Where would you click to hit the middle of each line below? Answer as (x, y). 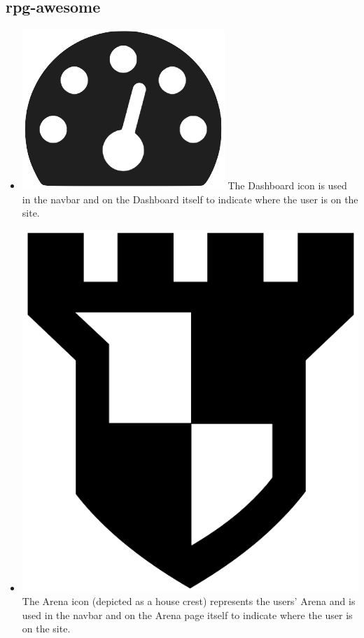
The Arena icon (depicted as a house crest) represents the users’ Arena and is (189, 601)
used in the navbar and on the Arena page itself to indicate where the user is (187, 615)
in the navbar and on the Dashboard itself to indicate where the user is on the (190, 199)
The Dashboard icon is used (287, 185)
